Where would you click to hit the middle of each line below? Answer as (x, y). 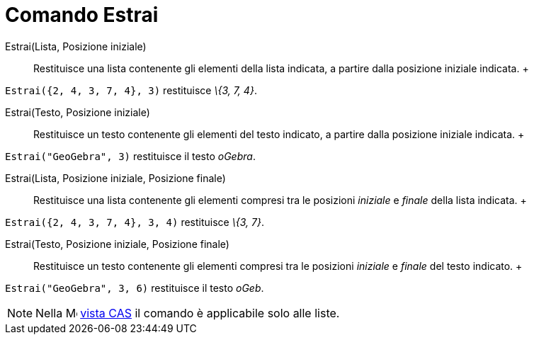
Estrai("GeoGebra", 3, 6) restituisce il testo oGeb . (135, 288)
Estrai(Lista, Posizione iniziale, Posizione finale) (115, 178)
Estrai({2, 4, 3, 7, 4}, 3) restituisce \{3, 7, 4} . (131, 90)
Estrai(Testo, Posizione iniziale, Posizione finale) (117, 244)
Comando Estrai (82, 15)
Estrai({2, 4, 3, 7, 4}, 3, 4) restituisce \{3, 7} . (135, 222)
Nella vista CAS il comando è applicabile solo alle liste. (188, 313)
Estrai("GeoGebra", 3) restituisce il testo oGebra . (130, 156)
